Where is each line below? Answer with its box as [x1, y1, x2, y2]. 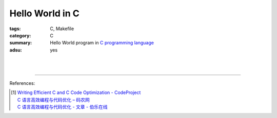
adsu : [9, 46, 23, 53]
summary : [9, 40, 32, 46]
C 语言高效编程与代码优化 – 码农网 [17, 97, 90, 103]
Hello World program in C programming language [50, 40, 154, 46]
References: [9, 80, 35, 86]
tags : [9, 26, 21, 32]
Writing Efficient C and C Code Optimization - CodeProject [17, 89, 141, 96]
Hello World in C [9, 8, 80, 19]
